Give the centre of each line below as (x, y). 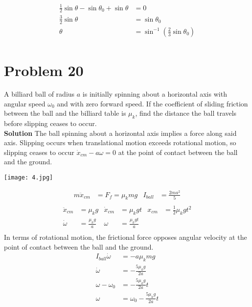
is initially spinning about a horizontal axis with (155, 93)
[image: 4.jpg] (29, 177)
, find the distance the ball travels (186, 113)
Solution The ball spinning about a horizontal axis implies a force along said (120, 133)
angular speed (25, 103)
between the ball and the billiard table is (65, 113)
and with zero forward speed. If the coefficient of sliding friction (152, 103)
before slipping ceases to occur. (50, 123)
